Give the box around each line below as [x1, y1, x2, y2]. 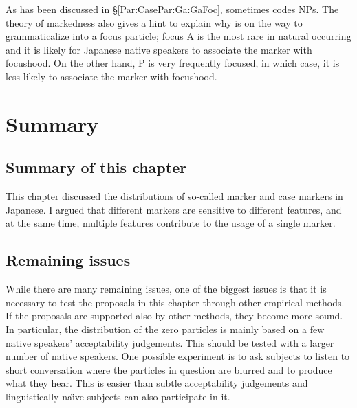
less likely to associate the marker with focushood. [6, 69, 217, 83]
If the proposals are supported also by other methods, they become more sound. [6, 308, 343, 323]
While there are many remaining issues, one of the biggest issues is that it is [6, 282, 327, 296]
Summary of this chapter [6, 157, 187, 178]
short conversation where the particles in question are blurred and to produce [6, 362, 332, 376]
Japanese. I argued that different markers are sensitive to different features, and [6, 202, 342, 216]
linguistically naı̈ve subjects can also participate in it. [6, 389, 230, 403]
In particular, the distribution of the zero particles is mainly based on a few [6, 321, 325, 336]
